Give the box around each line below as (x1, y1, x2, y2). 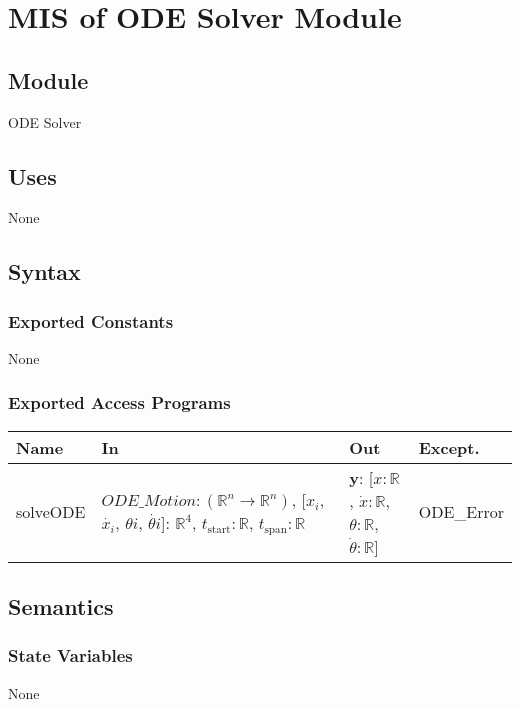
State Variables (8, 643, 133, 668)
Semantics (8, 591, 114, 622)
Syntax (8, 256, 81, 287)
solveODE (16, 500, 86, 524)
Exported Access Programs (8, 390, 231, 415)
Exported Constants (8, 308, 174, 333)
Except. (418, 435, 480, 459)
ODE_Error (418, 500, 504, 524)
